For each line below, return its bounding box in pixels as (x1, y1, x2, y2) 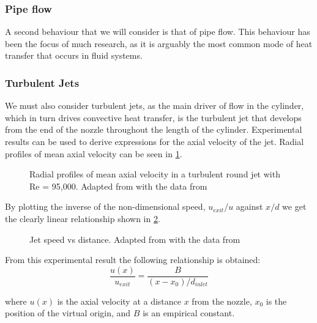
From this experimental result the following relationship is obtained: (5, 253, 261, 266)
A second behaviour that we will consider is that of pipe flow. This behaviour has (5, 25, 310, 38)
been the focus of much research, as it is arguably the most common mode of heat (5, 37, 313, 50)
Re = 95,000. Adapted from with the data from (29, 179, 207, 192)
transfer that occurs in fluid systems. (5, 49, 143, 62)
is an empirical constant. (143, 306, 235, 319)
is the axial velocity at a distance (57, 294, 182, 307)
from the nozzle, (192, 294, 252, 307)
